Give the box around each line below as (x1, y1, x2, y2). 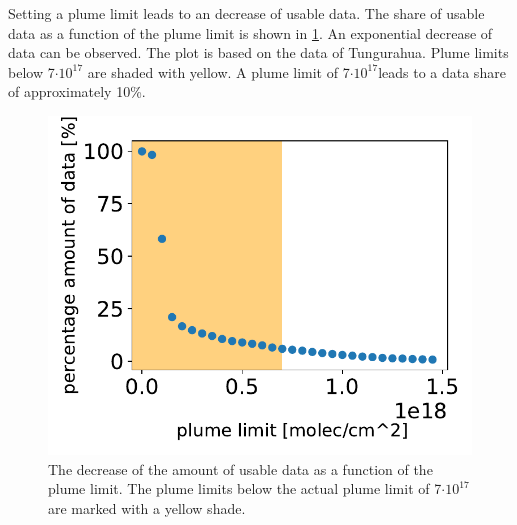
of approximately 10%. (8, 81, 146, 102)
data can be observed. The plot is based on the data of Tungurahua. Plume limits (8, 42, 509, 63)
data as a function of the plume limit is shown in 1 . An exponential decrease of (8, 22, 493, 43)
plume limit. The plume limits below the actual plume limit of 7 (48, 478, 442, 499)
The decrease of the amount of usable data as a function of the (48, 458, 433, 479)
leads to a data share (378, 61, 506, 82)
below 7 (8, 61, 55, 82)
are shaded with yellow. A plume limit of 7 (87, 61, 350, 82)
